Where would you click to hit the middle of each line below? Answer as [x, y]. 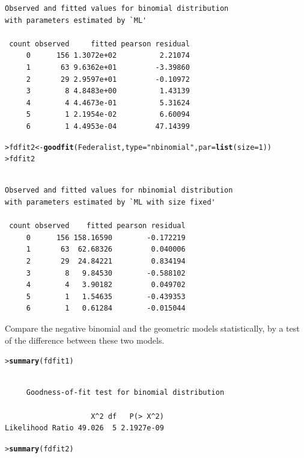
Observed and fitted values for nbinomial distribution [119, 190]
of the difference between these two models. [85, 340]
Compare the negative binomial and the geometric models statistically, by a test [152, 328]
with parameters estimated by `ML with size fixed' [110, 203]
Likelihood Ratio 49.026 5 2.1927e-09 [84, 428]
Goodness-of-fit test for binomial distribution [125, 393]
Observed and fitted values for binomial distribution [117, 8]
